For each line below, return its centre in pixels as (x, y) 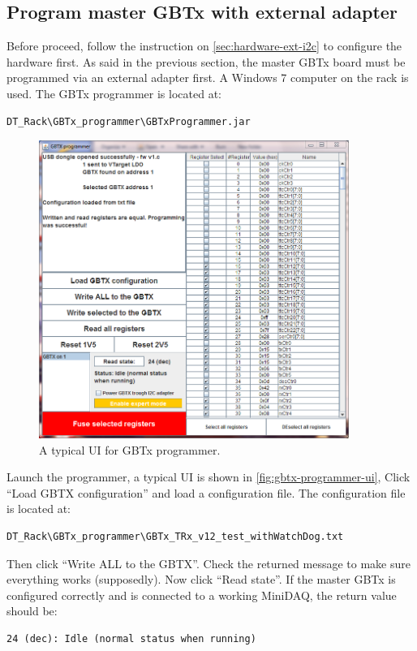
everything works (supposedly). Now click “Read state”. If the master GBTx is (201, 579)
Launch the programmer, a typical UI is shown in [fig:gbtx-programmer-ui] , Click (208, 477)
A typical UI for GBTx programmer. (130, 449)
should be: (32, 611)
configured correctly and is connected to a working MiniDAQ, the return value (202, 595)
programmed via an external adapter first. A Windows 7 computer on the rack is (208, 78)
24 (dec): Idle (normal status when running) (131, 638)
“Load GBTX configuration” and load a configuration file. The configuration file (206, 492)
